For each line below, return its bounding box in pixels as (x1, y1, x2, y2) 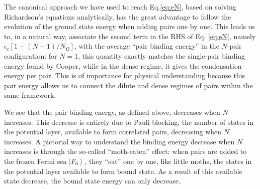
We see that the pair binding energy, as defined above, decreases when (4, 106, 220, 117)
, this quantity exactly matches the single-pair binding (78, 50, 245, 61)
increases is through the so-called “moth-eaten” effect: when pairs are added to (4, 146, 247, 156)
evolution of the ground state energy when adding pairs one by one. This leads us (4, 21, 255, 32)
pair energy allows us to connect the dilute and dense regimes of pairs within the (4, 80, 253, 90)
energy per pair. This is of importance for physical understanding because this (4, 70, 245, 81)
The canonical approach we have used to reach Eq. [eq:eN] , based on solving (4, 2, 236, 12)
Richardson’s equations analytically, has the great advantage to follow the (4, 11, 231, 22)
